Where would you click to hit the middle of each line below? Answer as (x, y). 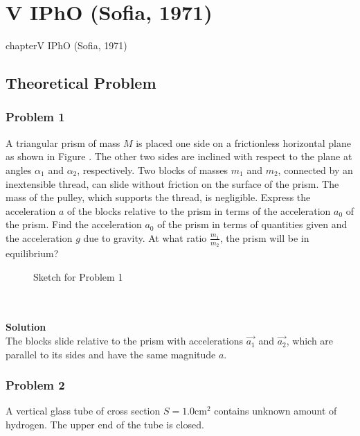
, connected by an (315, 169)
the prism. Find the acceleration (74, 224)
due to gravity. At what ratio (145, 237)
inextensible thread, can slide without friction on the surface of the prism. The (172, 183)
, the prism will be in (264, 237)
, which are (310, 341)
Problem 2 (35, 385)
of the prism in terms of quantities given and (252, 224)
